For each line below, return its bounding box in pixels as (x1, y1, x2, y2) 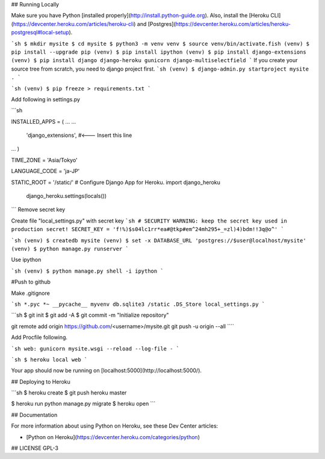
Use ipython (11, 256, 42, 264)
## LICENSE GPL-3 (11, 445, 58, 452)
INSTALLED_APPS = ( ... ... (11, 118, 76, 125)
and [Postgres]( (137, 20, 176, 27)
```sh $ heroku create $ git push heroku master (11, 389, 127, 396)
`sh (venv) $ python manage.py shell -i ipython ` (11, 267, 164, 274)
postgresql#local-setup (11, 29, 69, 36)
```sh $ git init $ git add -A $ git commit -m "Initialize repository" (11, 311, 169, 319)
